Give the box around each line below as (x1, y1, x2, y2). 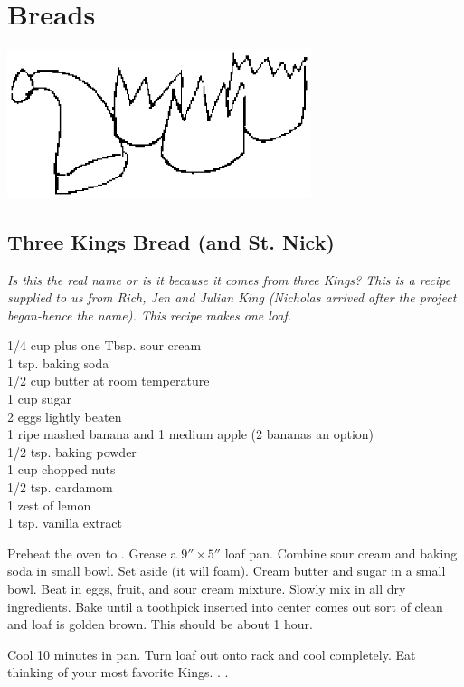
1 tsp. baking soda (7, 353, 109, 372)
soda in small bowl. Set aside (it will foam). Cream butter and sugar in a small (7, 561, 446, 580)
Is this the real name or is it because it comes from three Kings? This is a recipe (7, 270, 451, 289)
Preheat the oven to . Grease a (7, 543, 177, 562)
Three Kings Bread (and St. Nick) (7, 227, 335, 255)
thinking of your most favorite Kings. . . (7, 663, 229, 682)
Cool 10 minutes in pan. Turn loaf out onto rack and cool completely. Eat (7, 644, 416, 663)
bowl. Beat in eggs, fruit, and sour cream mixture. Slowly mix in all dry (7, 579, 406, 598)
